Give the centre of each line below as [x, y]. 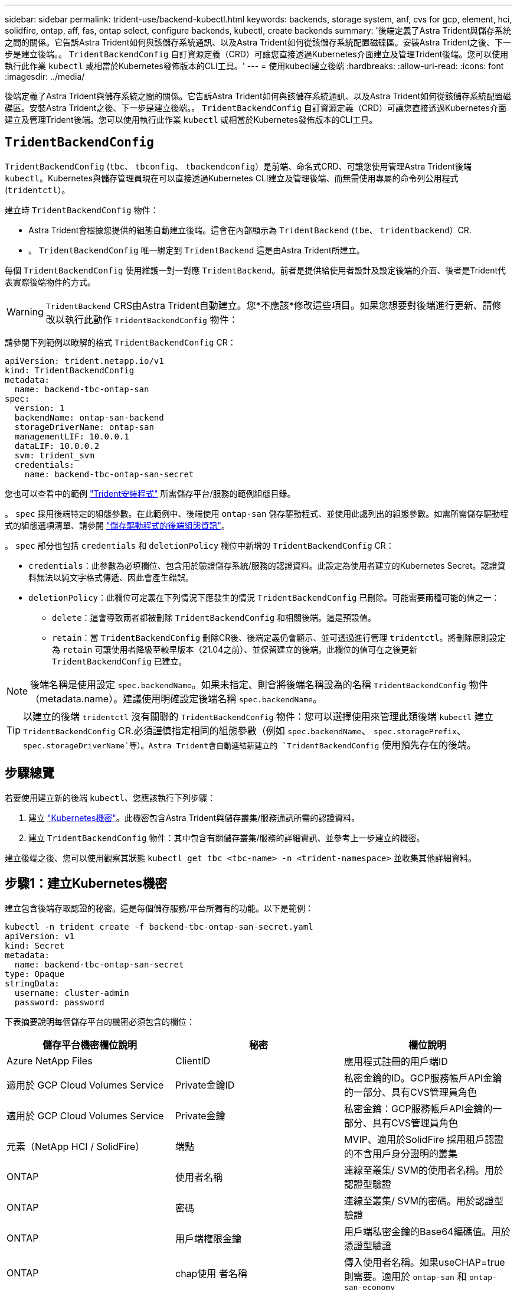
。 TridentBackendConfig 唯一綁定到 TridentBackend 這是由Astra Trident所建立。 [197, 250]
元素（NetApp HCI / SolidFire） [76, 1146]
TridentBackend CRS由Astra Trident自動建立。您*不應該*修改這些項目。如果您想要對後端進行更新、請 [269, 305]
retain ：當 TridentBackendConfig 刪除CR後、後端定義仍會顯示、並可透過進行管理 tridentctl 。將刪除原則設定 [279, 637]
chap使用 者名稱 [211, 1274]
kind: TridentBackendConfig [70, 370]
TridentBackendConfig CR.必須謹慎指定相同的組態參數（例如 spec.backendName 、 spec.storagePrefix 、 [245, 730]
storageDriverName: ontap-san [84, 427]
